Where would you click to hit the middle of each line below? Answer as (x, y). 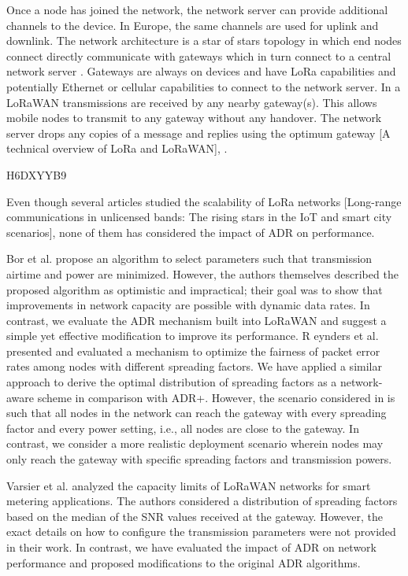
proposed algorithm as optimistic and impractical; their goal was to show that (195, 289)
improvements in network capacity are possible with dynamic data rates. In (188, 305)
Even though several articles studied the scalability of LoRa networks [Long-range (204, 201)
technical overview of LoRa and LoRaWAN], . (117, 148)
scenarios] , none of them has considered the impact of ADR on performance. (191, 232)
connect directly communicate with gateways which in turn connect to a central (199, 55)
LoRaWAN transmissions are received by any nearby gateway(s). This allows (192, 102)
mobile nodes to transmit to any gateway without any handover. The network (194, 118)
